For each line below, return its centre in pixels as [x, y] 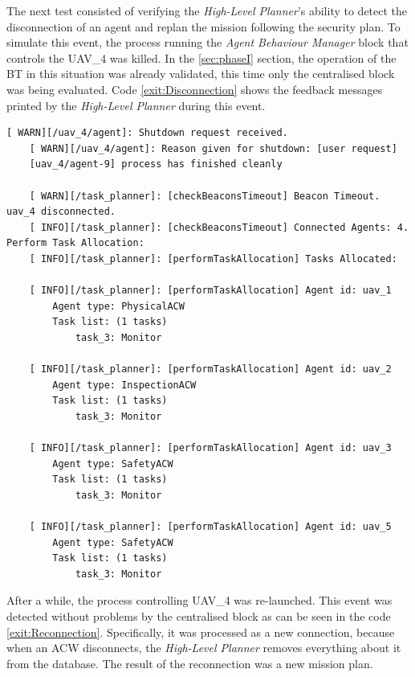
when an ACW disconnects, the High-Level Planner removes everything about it [204, 648]
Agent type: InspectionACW [124, 385]
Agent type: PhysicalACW [118, 306]
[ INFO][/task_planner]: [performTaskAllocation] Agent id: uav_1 [210, 291]
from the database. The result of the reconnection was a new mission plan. [190, 663]
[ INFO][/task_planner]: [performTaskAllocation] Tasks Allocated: [213, 258]
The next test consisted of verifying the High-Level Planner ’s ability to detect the [207, 10]
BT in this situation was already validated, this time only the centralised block [201, 74]
